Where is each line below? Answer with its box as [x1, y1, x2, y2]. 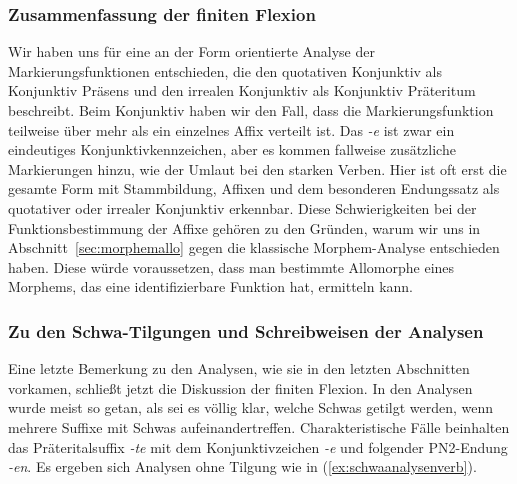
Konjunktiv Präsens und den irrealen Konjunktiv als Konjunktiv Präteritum [8, 80, 476, 101]
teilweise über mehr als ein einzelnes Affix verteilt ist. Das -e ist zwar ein [8, 119, 455, 140]
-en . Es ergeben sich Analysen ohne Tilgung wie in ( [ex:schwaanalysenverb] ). [8, 456, 477, 477]
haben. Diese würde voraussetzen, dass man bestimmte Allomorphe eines [8, 256, 455, 277]
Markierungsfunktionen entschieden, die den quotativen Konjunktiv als [8, 60, 442, 81]
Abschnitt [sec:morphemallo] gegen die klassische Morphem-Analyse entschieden [8, 237, 500, 258]
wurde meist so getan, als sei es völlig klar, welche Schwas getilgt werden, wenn [8, 397, 494, 418]
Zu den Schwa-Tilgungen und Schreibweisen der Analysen [8, 318, 484, 343]
